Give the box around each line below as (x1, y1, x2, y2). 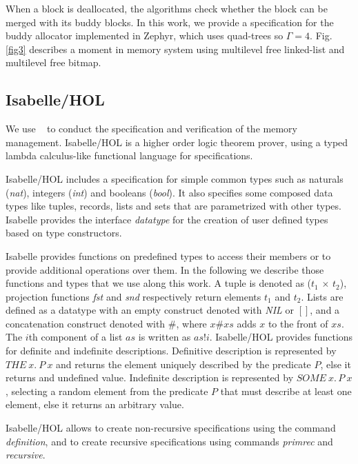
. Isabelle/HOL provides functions (209, 330, 353, 344)
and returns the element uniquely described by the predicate (56, 356, 311, 371)
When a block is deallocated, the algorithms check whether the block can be (6, 1, 328, 15)
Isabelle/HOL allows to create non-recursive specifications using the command (6, 421, 336, 435)
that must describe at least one (220, 383, 352, 398)
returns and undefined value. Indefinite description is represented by (6, 370, 294, 385)
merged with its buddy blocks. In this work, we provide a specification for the (6, 14, 334, 29)
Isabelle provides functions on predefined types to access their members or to (6, 248, 331, 263)
